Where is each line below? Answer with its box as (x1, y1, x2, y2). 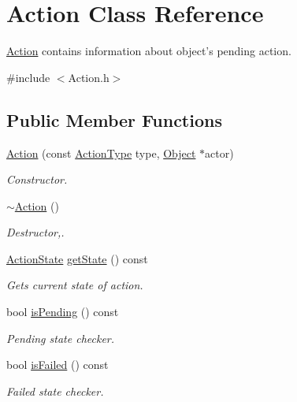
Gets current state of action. (6, 277, 143, 293)
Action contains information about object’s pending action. (6, 43, 291, 59)
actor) (205, 144, 234, 161)
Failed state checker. (6, 382, 104, 399)
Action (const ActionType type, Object (6, 144, 196, 161)
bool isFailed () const (6, 356, 109, 373)
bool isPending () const (6, 303, 119, 320)
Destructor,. (6, 224, 65, 240)
